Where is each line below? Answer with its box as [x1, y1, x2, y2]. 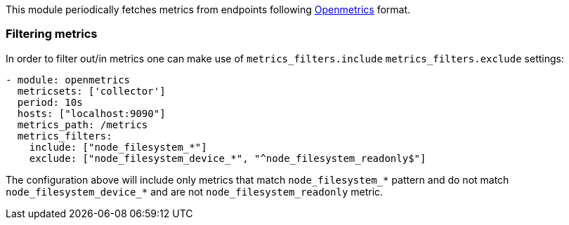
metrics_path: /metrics [17, 118, 148, 130]
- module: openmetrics [6, 74, 131, 86]
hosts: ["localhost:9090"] [17, 107, 166, 119]
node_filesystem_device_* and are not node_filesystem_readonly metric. [6, 185, 384, 198]
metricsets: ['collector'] [17, 85, 166, 97]
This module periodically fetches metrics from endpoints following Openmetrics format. [6, 4, 411, 15]
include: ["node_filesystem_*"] [29, 141, 207, 153]
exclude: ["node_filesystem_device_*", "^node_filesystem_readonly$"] [29, 152, 426, 164]
